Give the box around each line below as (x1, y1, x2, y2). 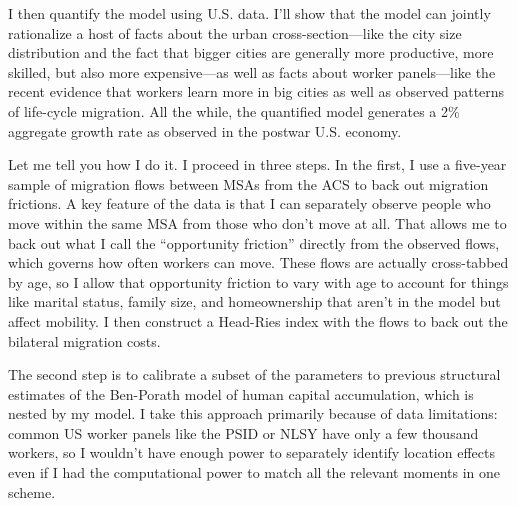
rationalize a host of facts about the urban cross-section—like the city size (8, 22, 462, 43)
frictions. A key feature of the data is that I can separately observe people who (8, 193, 491, 214)
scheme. (8, 481, 56, 502)
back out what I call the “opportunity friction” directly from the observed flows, (8, 232, 500, 253)
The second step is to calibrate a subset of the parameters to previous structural (8, 364, 501, 385)
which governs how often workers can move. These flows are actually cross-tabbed (8, 252, 509, 273)
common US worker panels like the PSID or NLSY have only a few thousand (8, 422, 479, 443)
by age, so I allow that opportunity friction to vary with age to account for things (8, 271, 509, 292)
